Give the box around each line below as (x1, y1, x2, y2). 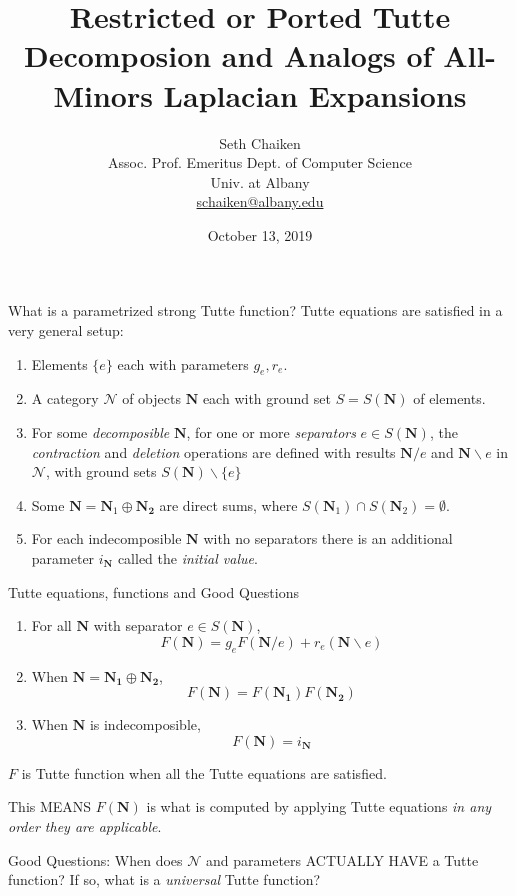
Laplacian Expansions (163, 74, 467, 115)
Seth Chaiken (219, 132, 301, 153)
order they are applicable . (8, 815, 162, 836)
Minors (53, 74, 153, 115)
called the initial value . (117, 548, 258, 569)
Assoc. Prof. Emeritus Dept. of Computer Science (108, 152, 412, 173)
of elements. (413, 388, 486, 409)
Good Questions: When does (8, 849, 183, 870)
